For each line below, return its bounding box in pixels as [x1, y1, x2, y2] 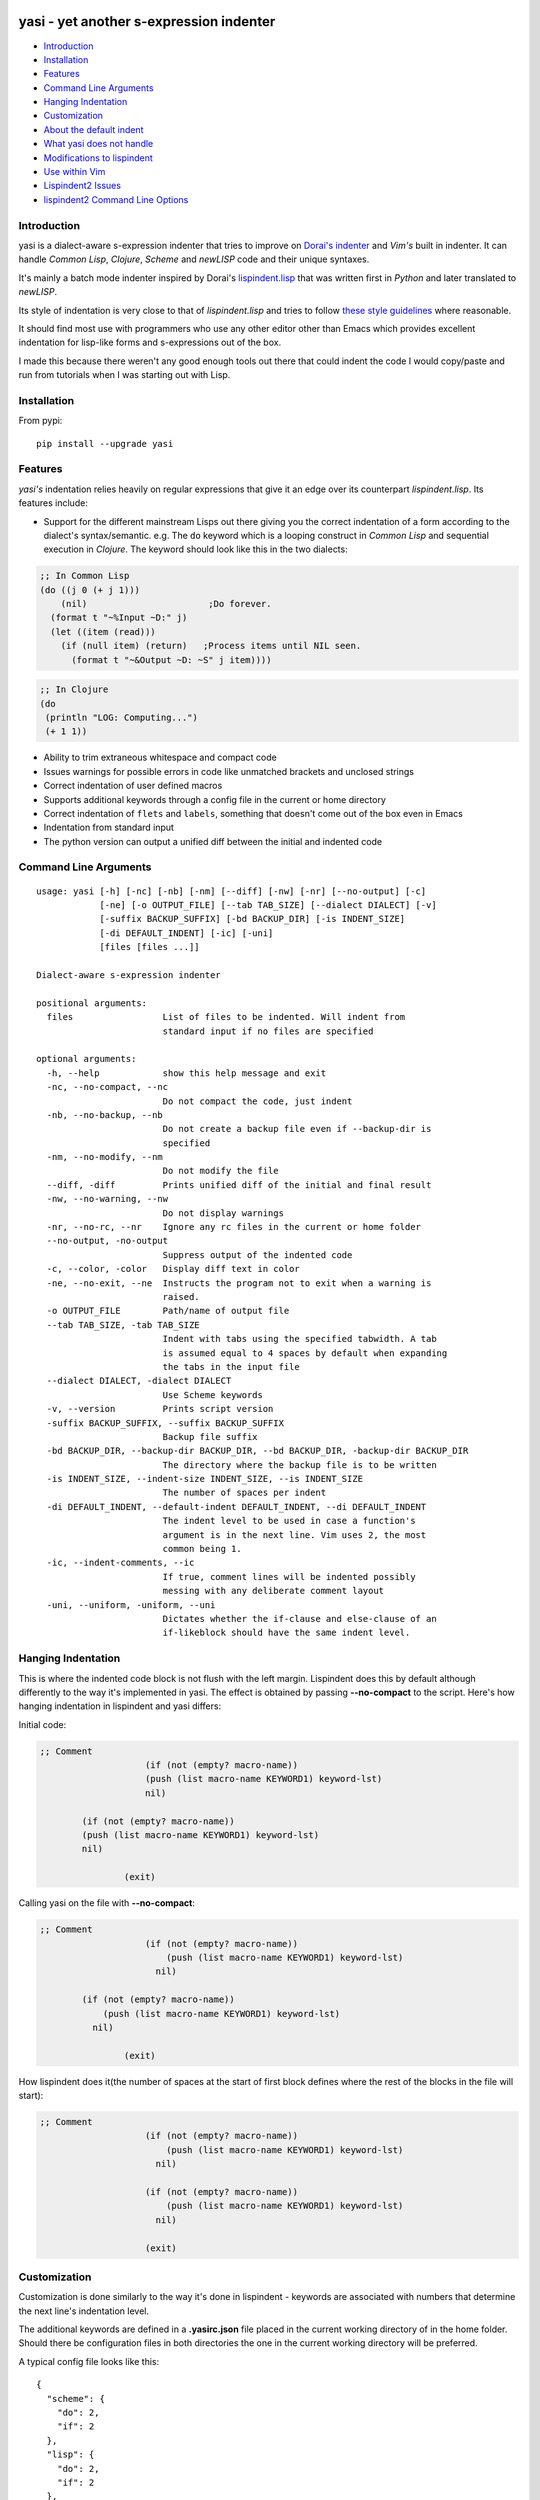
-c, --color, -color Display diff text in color [46, 1263, 300, 1275]
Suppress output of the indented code [162, 1249, 353, 1260]
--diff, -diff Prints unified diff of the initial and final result [46, 1179, 432, 1190]
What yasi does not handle [43, 138, 154, 150]
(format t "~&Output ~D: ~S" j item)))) [71, 654, 272, 665]
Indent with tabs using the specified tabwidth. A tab [162, 1333, 437, 1345]
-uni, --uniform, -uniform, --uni [46, 1599, 216, 1610]
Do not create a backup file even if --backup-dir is [162, 1123, 432, 1135]
